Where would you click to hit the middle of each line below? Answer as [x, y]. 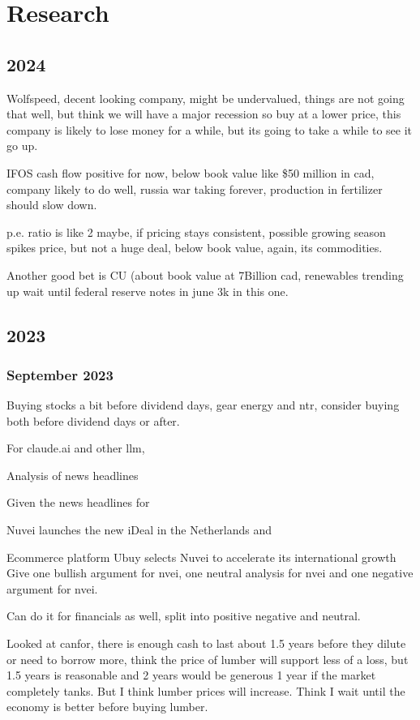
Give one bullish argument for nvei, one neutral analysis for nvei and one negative [210, 573]
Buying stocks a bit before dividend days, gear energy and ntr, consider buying [203, 405]
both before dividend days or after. [93, 420]
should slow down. [52, 205]
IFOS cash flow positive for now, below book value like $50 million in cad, [191, 172]
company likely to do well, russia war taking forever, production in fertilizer [195, 189]
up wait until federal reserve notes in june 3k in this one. [148, 291]
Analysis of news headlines [73, 475]
